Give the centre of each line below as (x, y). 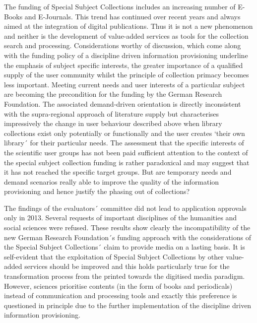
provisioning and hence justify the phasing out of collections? (97, 191)
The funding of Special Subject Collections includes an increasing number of (120, 6)
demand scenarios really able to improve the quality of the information (112, 181)
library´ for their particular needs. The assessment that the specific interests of (124, 143)
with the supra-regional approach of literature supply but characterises (112, 113)
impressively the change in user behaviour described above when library (113, 123)
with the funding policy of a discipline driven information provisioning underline (126, 55)
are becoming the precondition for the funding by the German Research (113, 94)
